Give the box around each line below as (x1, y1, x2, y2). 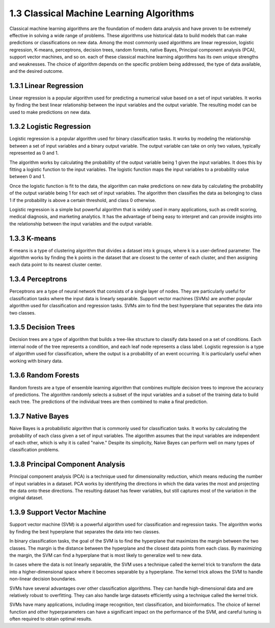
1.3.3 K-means (9, 234, 56, 243)
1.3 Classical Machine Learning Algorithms (9, 8, 195, 19)
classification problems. (9, 447, 60, 453)
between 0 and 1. (9, 174, 46, 180)
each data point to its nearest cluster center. (9, 262, 102, 268)
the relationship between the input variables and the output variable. (9, 220, 153, 226)
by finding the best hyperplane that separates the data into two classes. (9, 528, 160, 534)
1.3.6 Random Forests (9, 371, 80, 380)
